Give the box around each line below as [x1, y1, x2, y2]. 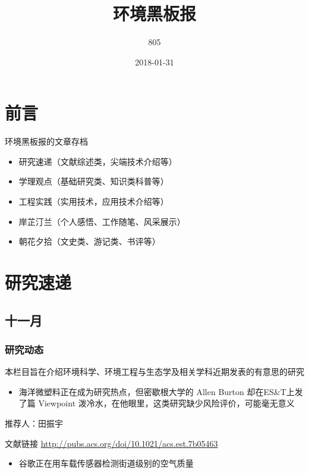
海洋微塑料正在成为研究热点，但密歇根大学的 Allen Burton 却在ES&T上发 [18, 385, 303, 397]
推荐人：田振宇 [5, 416, 63, 429]
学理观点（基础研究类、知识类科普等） [18, 175, 169, 187]
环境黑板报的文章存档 [5, 135, 88, 148]
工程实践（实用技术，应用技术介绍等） [18, 195, 169, 208]
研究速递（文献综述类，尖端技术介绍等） [18, 155, 177, 167]
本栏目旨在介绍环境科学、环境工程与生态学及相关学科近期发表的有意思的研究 [5, 365, 304, 378]
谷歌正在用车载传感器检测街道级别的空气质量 [18, 457, 194, 469]
